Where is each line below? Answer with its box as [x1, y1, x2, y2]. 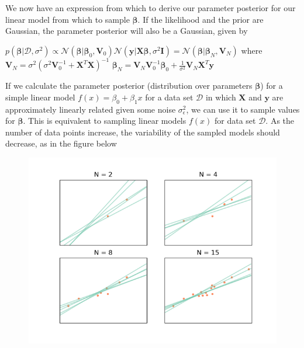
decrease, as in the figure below [5, 137, 117, 149]
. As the [265, 114, 295, 127]
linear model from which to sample [5, 13, 130, 25]
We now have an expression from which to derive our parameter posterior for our [5, 2, 296, 13]
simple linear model [5, 91, 75, 103]
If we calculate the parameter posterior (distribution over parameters [5, 79, 253, 92]
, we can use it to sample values [186, 103, 300, 115]
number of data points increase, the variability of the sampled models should [5, 126, 280, 138]
